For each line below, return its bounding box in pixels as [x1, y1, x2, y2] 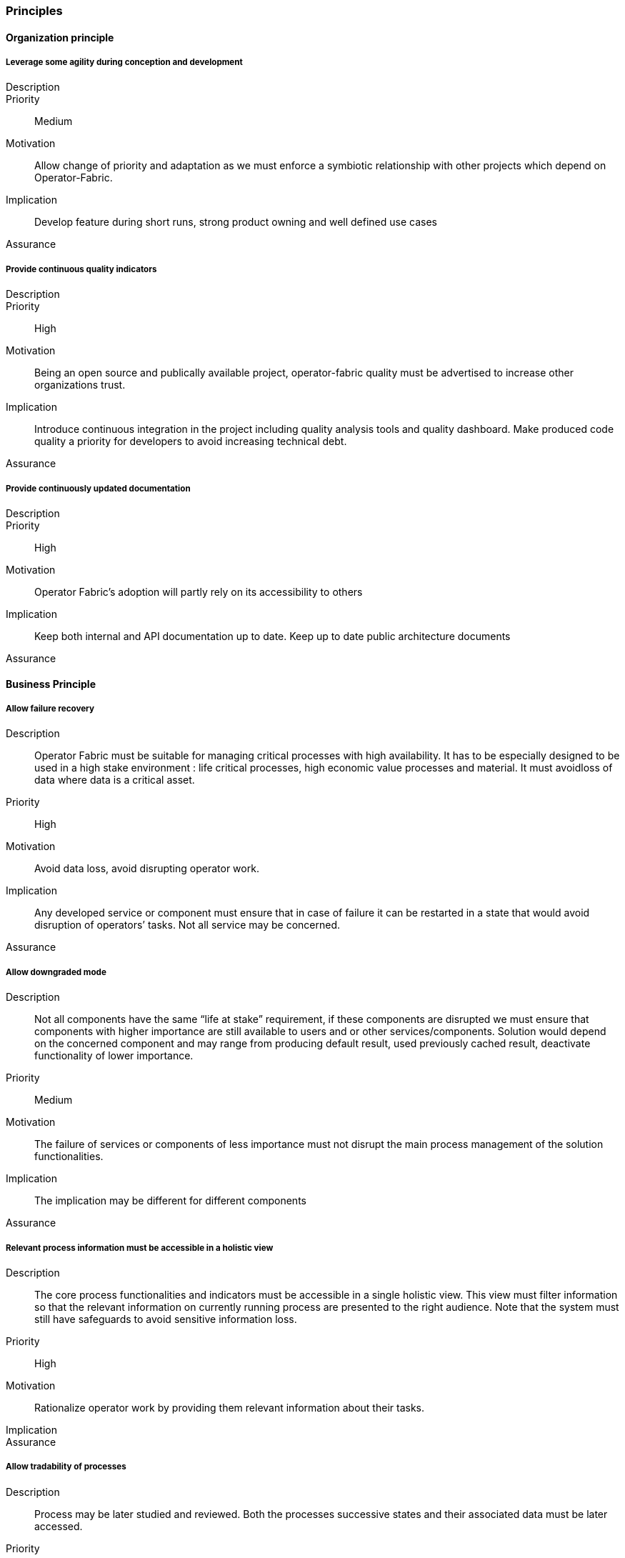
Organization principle [6, 31, 114, 44]
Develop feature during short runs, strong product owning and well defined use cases [34, 216, 437, 229]
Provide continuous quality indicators [6, 264, 157, 274]
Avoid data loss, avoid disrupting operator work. [34, 862, 259, 875]
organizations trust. [34, 379, 126, 391]
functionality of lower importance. [34, 1049, 194, 1062]
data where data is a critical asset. [34, 774, 195, 787]
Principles [6, 4, 63, 18]
